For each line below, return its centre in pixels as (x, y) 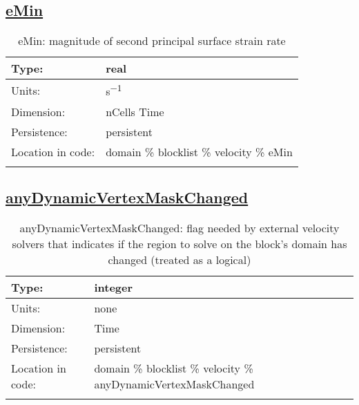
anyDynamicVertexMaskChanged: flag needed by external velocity (179, 227)
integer (114, 287)
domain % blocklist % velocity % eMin (199, 151)
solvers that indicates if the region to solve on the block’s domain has (179, 243)
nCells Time (135, 111)
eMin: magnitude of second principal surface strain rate (152, 41)
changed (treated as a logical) (179, 259)
